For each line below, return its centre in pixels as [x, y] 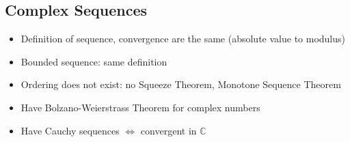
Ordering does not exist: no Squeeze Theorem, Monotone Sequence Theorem [181, 84]
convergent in [169, 130]
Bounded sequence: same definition [94, 61]
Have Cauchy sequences [70, 130]
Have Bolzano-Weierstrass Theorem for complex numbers [140, 107]
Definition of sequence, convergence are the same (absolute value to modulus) [183, 39]
